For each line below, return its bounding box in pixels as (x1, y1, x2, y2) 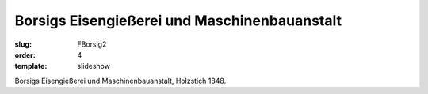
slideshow (77, 62, 111, 71)
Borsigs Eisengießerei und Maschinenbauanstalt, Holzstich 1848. (14, 76, 227, 85)
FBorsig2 (77, 39, 107, 49)
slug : (14, 39, 32, 49)
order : (14, 50, 36, 59)
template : (14, 62, 48, 71)
